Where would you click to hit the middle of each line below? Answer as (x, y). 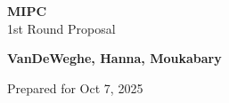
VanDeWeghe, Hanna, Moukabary (114, 58)
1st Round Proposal (61, 28)
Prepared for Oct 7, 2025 (75, 87)
